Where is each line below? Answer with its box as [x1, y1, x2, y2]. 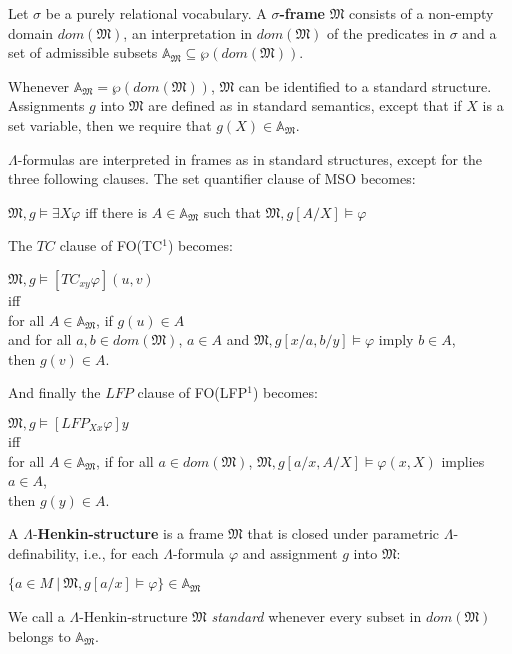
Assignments [8, 95, 85, 116]
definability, [8, 542, 80, 563]
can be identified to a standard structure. [238, 75, 492, 96]
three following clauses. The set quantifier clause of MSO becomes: [8, 168, 416, 189]
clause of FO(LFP [137, 382, 248, 403]
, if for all [96, 450, 154, 471]
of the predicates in [327, 22, 445, 43]
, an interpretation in [123, 22, 253, 43]
